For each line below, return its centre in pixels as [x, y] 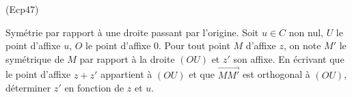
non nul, [306, 32]
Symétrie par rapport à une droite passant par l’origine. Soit [132, 32]
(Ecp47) [22, 9]
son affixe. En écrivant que [289, 58]
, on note [302, 45]
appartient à [126, 74]
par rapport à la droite [127, 58]
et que [202, 74]
